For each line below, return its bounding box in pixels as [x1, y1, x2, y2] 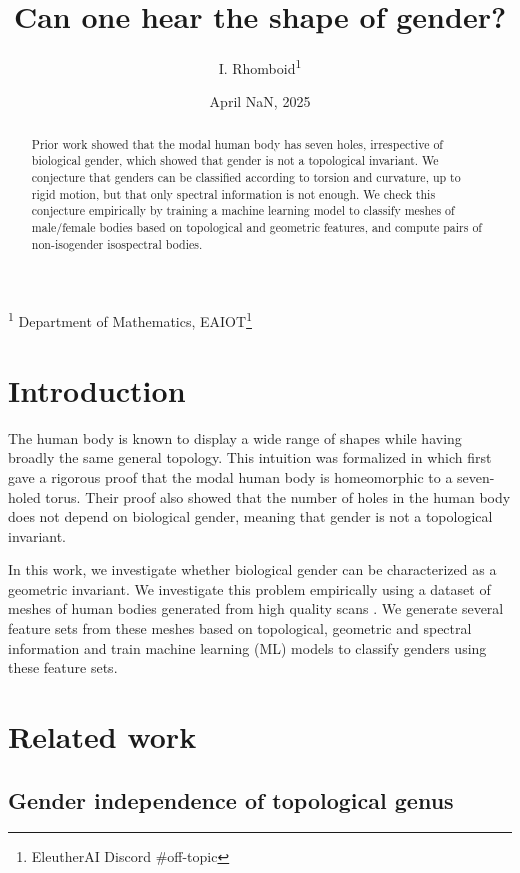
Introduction [8, 369, 186, 410]
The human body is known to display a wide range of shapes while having [8, 427, 462, 448]
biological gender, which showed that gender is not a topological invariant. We [31, 152, 439, 169]
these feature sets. [8, 657, 118, 678]
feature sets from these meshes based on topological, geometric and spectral [8, 618, 472, 639]
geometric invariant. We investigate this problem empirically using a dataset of [8, 578, 491, 599]
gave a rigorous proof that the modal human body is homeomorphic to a [8, 466, 453, 487]
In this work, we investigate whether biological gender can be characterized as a [8, 559, 497, 580]
